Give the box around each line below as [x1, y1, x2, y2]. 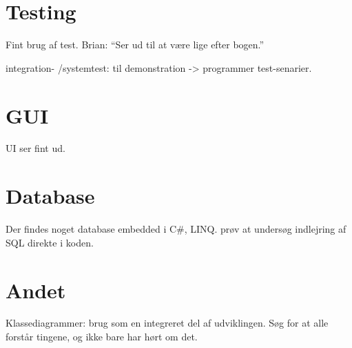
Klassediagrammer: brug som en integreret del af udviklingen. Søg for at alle [6, 316, 329, 330]
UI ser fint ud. [6, 141, 65, 155]
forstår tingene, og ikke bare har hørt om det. [6, 329, 198, 344]
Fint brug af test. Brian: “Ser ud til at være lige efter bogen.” [6, 37, 265, 52]
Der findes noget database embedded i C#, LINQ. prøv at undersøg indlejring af [6, 222, 346, 236]
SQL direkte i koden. [6, 235, 94, 249]
